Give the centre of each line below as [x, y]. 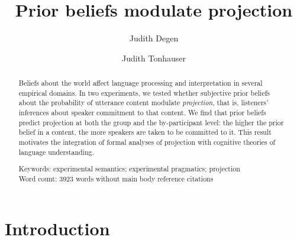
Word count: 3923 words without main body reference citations [116, 178]
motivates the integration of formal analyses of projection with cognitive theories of [147, 142]
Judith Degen [154, 38]
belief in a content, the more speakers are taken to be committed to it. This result [145, 132]
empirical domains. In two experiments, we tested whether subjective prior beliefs [144, 93]
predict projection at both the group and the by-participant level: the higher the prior [151, 122]
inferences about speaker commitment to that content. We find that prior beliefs [142, 113]
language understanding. [56, 152]
